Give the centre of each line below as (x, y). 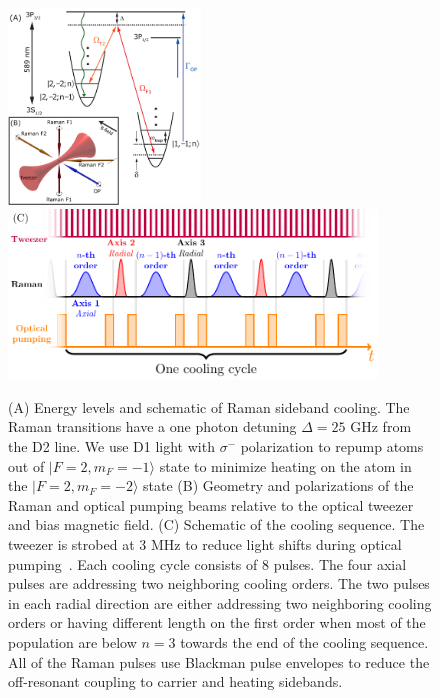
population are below (72, 641)
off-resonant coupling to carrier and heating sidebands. (175, 681)
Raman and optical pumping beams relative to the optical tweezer (211, 504)
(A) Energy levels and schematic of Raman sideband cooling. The (209, 406)
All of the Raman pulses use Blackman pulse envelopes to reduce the (219, 661)
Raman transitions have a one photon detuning (152, 426)
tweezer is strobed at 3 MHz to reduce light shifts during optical (205, 543)
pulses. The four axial (340, 563)
